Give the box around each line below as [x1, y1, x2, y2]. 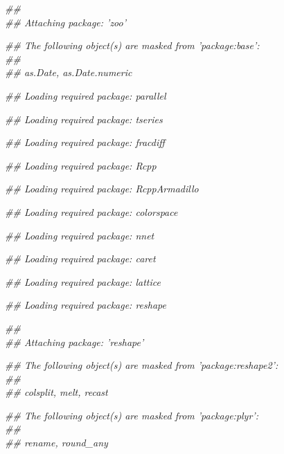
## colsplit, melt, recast [5, 385, 108, 399]
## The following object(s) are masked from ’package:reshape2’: [5, 358, 278, 372]
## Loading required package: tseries [5, 111, 163, 126]
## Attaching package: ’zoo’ [5, 15, 126, 29]
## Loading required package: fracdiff [5, 135, 165, 149]
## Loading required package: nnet [5, 228, 154, 242]
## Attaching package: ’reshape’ [5, 334, 144, 349]
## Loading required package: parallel [5, 88, 166, 102]
